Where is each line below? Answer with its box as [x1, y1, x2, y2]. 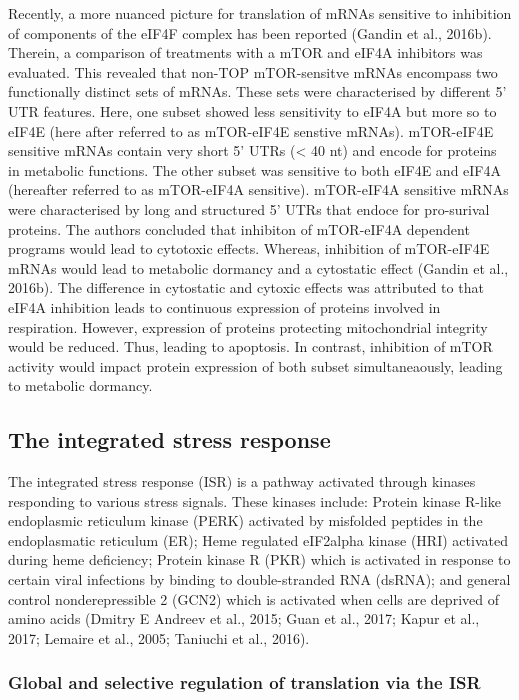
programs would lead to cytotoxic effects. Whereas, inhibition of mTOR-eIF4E [8, 238, 490, 259]
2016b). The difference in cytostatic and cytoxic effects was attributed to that [8, 277, 484, 298]
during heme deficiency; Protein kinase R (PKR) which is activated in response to [8, 549, 511, 570]
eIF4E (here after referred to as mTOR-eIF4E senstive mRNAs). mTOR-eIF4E [8, 120, 494, 141]
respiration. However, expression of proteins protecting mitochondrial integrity [8, 316, 488, 337]
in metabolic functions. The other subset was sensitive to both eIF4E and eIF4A [8, 159, 502, 180]
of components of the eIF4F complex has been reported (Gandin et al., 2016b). [8, 22, 492, 43]
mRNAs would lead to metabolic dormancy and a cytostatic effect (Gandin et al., [8, 257, 509, 278]
